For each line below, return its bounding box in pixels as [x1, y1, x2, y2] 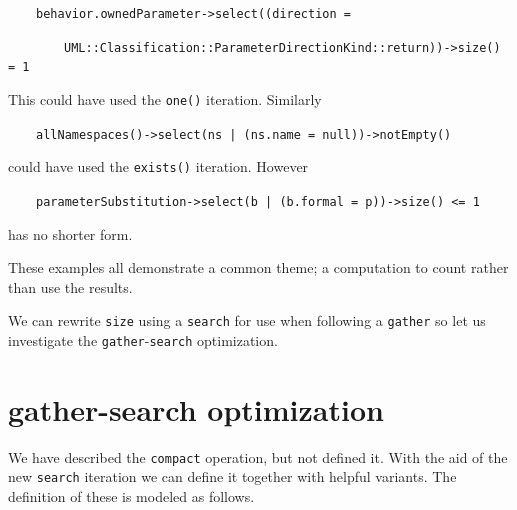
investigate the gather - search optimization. [8, 330, 278, 351]
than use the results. [8, 276, 133, 297]
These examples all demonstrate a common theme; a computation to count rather [8, 257, 509, 278]
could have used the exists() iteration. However [8, 156, 309, 177]
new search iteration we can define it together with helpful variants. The [8, 466, 457, 487]
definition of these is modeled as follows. [8, 486, 255, 507]
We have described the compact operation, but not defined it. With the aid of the [8, 446, 508, 467]
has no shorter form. [8, 223, 133, 244]
